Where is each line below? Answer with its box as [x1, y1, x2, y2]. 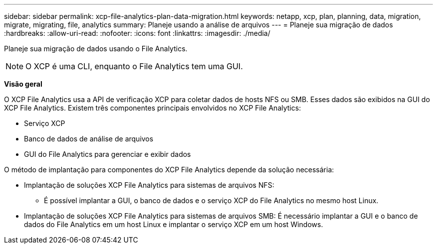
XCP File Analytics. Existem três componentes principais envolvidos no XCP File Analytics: [4, 104, 301, 112]
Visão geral [4, 80, 42, 88]
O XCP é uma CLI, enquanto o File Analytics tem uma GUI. [25, 61, 243, 71]
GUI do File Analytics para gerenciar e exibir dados [24, 150, 191, 158]
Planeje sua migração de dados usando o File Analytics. [4, 44, 188, 53]
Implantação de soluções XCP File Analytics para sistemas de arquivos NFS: [24, 181, 274, 189]
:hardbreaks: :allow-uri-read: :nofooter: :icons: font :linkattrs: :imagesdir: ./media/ [4, 29, 270, 37]
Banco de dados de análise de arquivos [24, 134, 154, 143]
